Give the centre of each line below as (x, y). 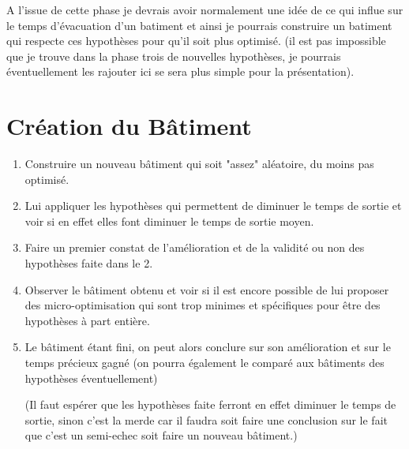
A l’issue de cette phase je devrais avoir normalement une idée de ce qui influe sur (205, 9)
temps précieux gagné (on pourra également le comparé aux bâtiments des (204, 363)
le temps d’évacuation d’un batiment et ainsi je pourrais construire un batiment (199, 25)
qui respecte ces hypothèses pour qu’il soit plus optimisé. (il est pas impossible (196, 41)
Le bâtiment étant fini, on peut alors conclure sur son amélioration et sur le (208, 347)
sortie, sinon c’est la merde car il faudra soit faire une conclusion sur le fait (206, 419)
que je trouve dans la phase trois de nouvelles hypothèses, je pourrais (174, 56)
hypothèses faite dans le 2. (89, 263)
